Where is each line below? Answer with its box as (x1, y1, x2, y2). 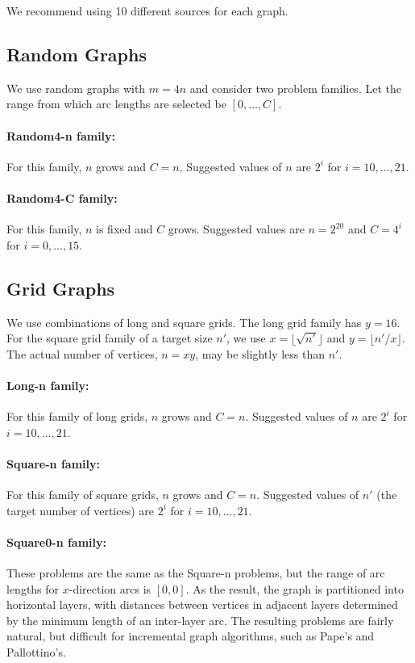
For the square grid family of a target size (6, 329, 213, 346)
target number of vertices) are (6, 501, 154, 518)
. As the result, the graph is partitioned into (185, 580, 404, 597)
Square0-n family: (6, 533, 106, 550)
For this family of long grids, (6, 408, 148, 425)
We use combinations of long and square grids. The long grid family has (6, 313, 362, 330)
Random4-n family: (6, 127, 116, 144)
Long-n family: (6, 376, 89, 393)
